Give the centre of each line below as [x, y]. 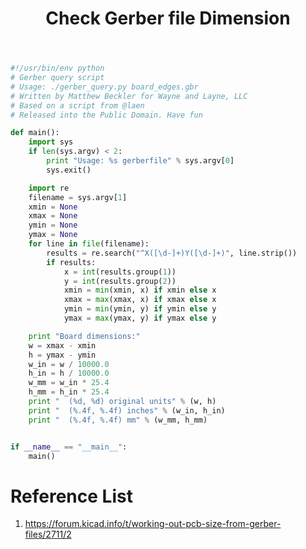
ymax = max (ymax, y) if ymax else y [140, 318]
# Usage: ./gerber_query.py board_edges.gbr [104, 87]
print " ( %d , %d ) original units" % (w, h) [122, 402]
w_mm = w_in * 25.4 [69, 383]
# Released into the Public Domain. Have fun [106, 115]
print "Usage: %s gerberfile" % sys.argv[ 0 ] [140, 161]
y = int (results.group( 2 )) [120, 281]
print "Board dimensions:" [84, 336]
